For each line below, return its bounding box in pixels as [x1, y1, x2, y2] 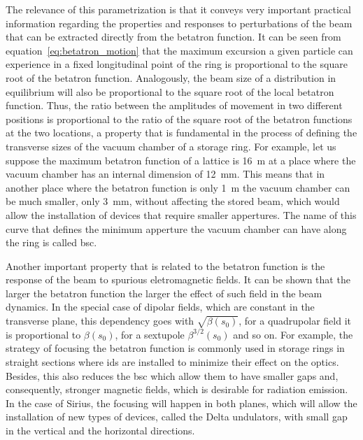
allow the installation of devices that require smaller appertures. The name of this [6, 207, 357, 222]
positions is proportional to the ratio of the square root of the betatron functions [6, 111, 353, 126]
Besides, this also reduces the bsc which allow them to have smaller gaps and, [6, 368, 339, 383]
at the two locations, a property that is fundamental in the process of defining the [6, 125, 357, 140]
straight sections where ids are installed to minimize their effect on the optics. [6, 355, 339, 369]
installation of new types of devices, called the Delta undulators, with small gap [6, 409, 348, 424]
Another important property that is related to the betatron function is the [6, 258, 325, 273]
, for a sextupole [115, 327, 185, 341]
